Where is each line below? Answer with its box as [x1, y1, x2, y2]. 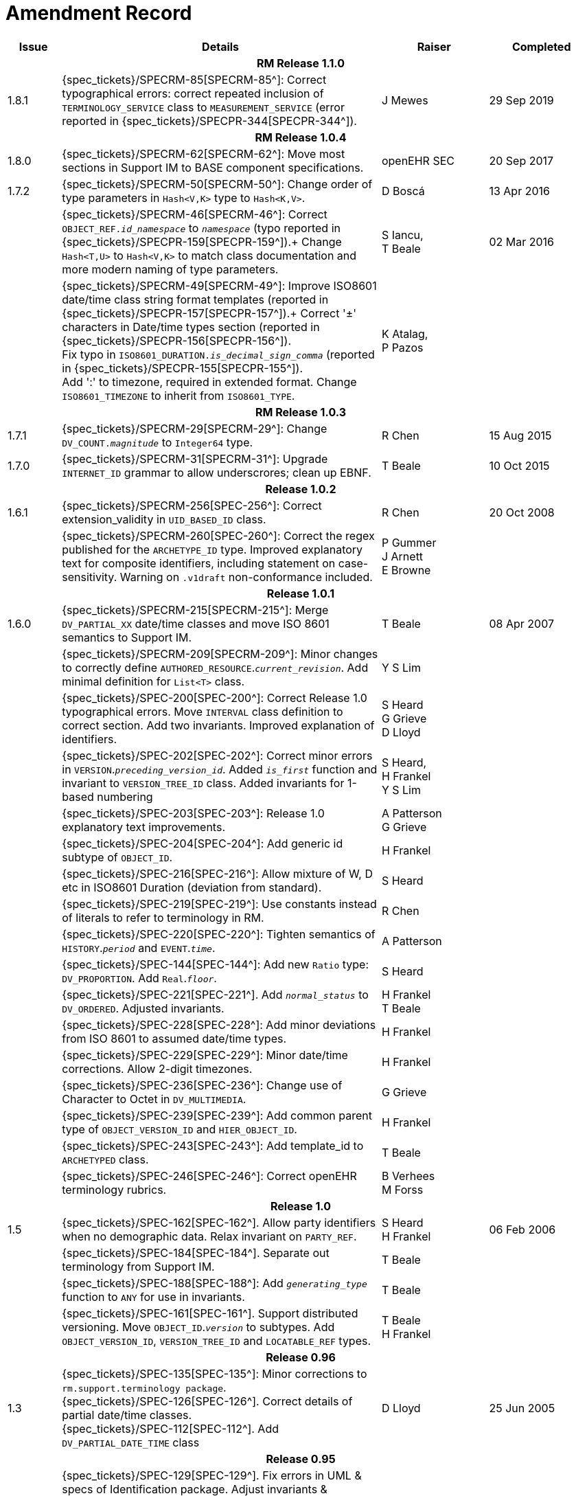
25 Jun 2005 [489, 1401, 555, 1415]
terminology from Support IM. [62, 1259, 215, 1273]
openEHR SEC [381, 153, 454, 168]
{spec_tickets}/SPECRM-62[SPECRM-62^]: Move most [62, 146, 345, 161]
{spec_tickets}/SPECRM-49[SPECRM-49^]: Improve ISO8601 [62, 278, 377, 293]
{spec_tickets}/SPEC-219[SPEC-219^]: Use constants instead [62, 896, 377, 911]
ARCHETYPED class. [62, 1152, 149, 1166]
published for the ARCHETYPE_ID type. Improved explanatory [62, 542, 363, 556]
